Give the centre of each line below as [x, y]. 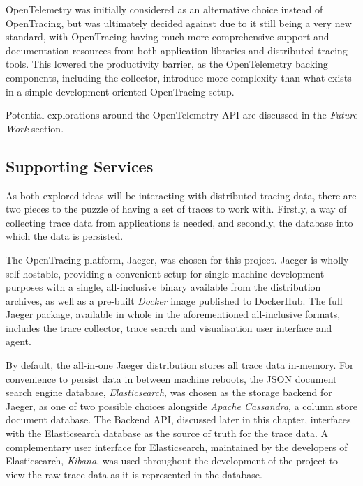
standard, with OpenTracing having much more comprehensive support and [168, 37]
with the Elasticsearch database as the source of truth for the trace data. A [167, 433]
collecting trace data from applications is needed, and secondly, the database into [179, 222]
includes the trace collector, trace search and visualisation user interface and [169, 327]
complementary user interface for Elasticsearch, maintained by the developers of [177, 447]
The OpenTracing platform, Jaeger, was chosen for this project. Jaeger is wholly [177, 259]
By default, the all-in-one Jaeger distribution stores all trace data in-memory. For [180, 365]
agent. [18, 341]
